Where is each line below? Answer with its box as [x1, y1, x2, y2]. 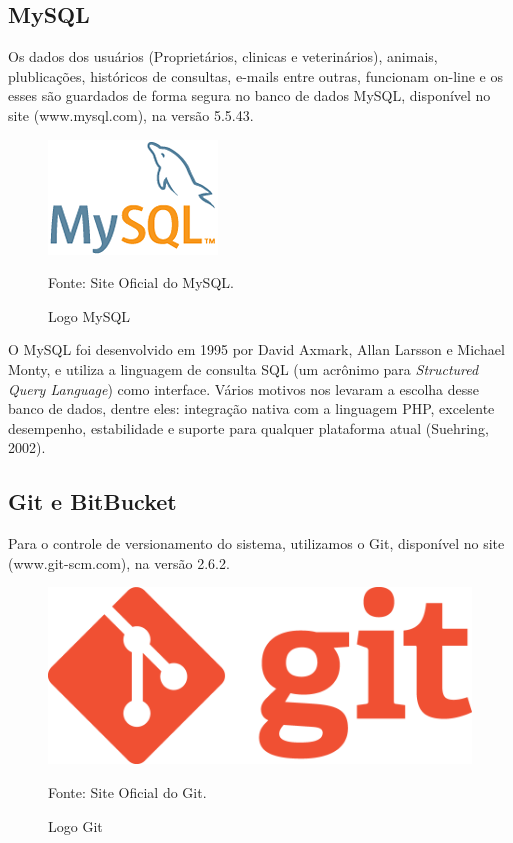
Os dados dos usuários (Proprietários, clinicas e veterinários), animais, [8, 46, 438, 67]
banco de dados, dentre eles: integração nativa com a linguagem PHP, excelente [8, 398, 495, 419]
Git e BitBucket [8, 486, 177, 517]
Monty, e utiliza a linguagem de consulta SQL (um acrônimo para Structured [8, 358, 479, 379]
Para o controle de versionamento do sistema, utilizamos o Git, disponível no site [8, 533, 505, 554]
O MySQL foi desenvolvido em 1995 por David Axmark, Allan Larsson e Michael [8, 339, 505, 360]
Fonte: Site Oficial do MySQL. [48, 272, 234, 293]
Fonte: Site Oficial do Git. [48, 781, 207, 802]
